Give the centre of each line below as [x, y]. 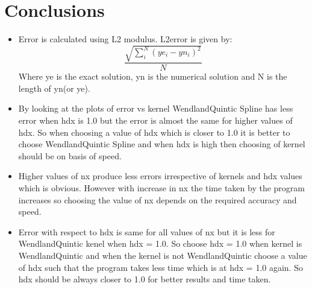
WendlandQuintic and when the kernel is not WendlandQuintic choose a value [163, 256]
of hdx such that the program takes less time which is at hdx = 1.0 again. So [161, 267]
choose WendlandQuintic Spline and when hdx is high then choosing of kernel [162, 144]
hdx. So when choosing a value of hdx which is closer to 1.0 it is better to [154, 132]
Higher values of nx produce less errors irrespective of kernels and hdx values [160, 176]
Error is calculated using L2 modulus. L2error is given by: [125, 39]
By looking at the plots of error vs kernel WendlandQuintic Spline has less [156, 108]
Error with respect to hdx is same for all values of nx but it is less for [147, 231]
